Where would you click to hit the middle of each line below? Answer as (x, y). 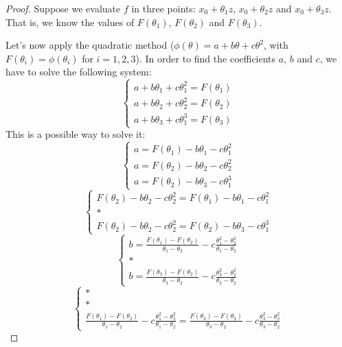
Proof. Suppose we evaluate (63, 8)
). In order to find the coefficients (206, 58)
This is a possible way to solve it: (76, 134)
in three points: (163, 8)
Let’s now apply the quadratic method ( (90, 45)
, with (276, 45)
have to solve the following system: (79, 72)
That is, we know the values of (70, 22)
